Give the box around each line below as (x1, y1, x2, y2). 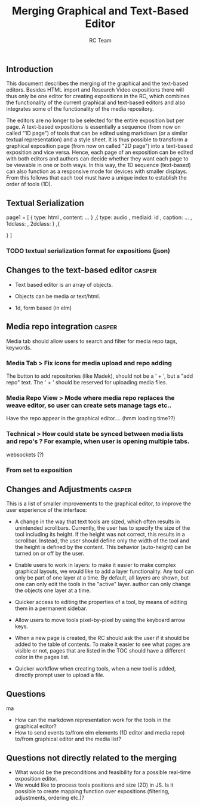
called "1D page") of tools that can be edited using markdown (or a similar (6, 130, 188, 137)
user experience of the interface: (6, 506, 87, 514)
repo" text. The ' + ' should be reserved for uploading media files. (6, 379, 167, 386)
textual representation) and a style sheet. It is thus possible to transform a (6, 136, 188, 143)
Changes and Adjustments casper (6, 484, 132, 494)
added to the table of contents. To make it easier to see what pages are (14, 641, 190, 648)
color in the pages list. (14, 654, 70, 661)
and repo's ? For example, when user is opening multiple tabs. (6, 437, 190, 445)
